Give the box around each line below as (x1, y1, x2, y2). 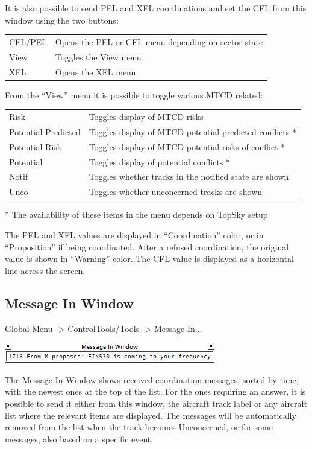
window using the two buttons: (5, 13, 119, 26)
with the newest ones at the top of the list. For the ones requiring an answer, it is (5, 385, 306, 398)
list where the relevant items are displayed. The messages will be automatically (5, 409, 296, 421)
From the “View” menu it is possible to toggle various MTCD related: (5, 88, 263, 101)
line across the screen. (5, 264, 86, 276)
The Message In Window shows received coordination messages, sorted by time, (5, 373, 299, 386)
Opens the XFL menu (55, 65, 136, 78)
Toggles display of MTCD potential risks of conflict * (89, 140, 285, 153)
